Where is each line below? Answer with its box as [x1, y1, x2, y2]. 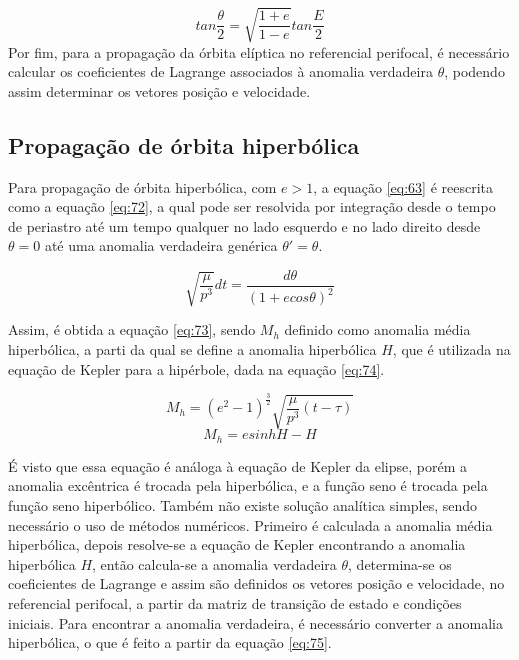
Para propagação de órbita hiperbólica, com [8, 176, 277, 197]
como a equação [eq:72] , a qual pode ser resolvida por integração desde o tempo [8, 196, 496, 217]
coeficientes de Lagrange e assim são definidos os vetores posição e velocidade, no [8, 573, 505, 594]
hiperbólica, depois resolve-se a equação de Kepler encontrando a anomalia [8, 534, 466, 555]
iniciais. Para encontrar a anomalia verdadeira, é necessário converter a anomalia [8, 612, 503, 633]
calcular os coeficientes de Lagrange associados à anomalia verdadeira [8, 61, 433, 82]
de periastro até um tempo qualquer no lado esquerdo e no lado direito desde [8, 215, 481, 236]
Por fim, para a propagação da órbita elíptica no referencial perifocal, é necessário [8, 41, 510, 62]
